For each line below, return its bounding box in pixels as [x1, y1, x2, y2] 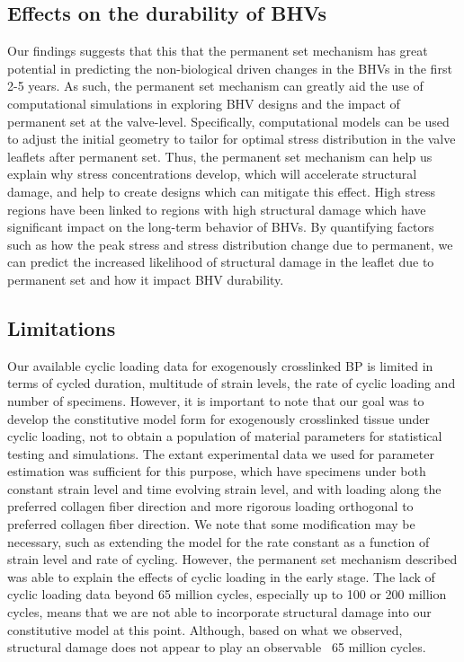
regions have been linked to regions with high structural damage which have [7, 199, 426, 218]
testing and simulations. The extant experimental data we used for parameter [7, 444, 434, 463]
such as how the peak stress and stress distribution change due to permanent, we [7, 234, 453, 253]
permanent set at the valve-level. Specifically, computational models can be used [7, 111, 450, 130]
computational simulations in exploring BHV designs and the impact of [7, 93, 400, 112]
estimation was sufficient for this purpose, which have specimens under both [7, 462, 426, 481]
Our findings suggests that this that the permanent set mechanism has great [7, 41, 428, 60]
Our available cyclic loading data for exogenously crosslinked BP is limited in [7, 356, 433, 375]
